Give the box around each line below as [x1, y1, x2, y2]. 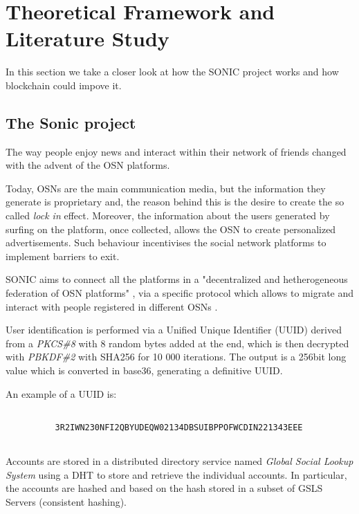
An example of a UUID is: [6, 386, 117, 401]
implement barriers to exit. [6, 248, 120, 263]
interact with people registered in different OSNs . [6, 299, 218, 313]
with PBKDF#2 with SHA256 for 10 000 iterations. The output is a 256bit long [6, 349, 347, 364]
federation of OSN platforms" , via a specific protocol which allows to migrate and [6, 286, 354, 300]
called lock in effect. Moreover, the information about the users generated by [6, 208, 330, 223]
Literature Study [6, 24, 169, 53]
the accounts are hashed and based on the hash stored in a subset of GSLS [6, 481, 323, 495]
